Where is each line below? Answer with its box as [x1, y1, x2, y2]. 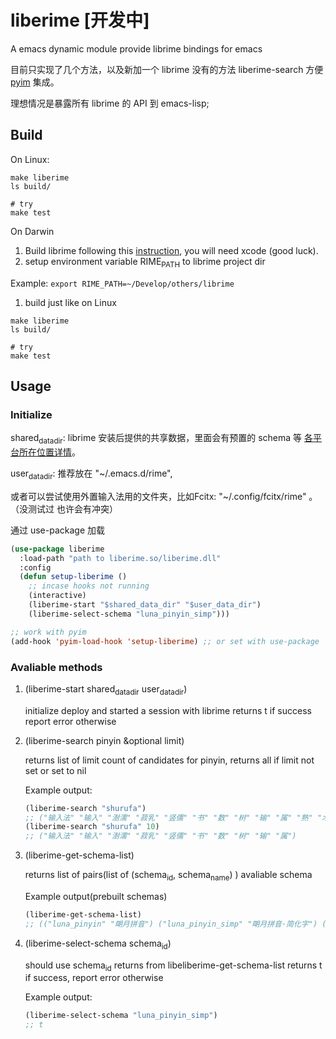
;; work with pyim [10, 627, 87, 637]
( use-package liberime [10, 544, 105, 554]
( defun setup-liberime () [19, 572, 128, 582]
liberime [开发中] [10, 9, 150, 32]
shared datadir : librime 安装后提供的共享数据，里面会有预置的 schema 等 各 [10, 432, 314, 446]
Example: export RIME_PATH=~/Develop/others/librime [10, 277, 235, 289]
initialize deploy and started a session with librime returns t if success [24, 704, 312, 716]
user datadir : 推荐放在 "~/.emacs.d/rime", [10, 467, 173, 481]
